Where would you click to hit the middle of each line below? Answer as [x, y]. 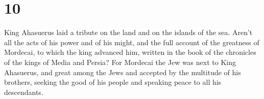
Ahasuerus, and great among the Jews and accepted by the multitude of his [123, 72]
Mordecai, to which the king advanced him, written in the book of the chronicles [130, 52]
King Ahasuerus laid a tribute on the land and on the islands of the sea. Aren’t [128, 32]
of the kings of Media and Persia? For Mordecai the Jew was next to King [120, 62]
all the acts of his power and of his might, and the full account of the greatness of [132, 42]
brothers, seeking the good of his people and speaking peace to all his [113, 82]
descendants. [24, 92]
